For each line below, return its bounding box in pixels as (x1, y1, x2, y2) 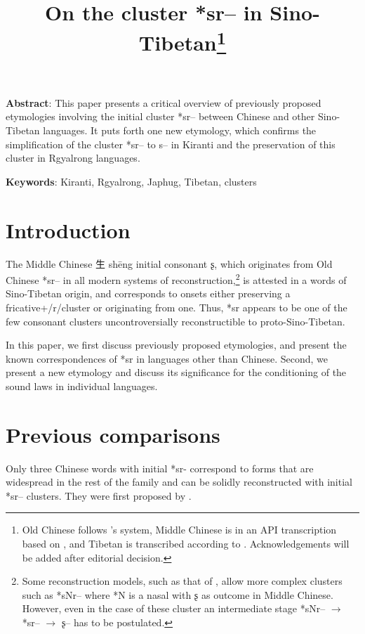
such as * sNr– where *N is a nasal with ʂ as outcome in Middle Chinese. (22, 587, 333, 602)
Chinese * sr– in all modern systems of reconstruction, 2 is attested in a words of (6, 271, 347, 287)
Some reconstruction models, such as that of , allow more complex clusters (22, 574, 343, 588)
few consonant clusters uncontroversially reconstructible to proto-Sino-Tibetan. (6, 313, 345, 328)
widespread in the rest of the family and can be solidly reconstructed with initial (6, 474, 352, 489)
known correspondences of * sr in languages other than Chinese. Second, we (6, 351, 328, 365)
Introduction (6, 215, 131, 244)
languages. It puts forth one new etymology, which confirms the (43, 123, 317, 138)
